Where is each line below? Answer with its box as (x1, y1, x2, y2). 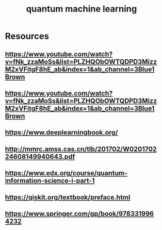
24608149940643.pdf (5, 152, 75, 161)
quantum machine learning (26, 3, 137, 15)
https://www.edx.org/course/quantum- (5, 169, 128, 178)
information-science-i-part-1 (5, 177, 95, 185)
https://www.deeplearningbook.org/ (5, 129, 118, 137)
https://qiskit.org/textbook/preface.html (5, 193, 130, 201)
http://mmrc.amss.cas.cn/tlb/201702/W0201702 (5, 145, 157, 153)
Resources (5, 31, 49, 42)
